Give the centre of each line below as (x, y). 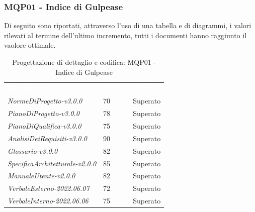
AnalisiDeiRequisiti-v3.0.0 (47, 138)
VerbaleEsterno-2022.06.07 (49, 188)
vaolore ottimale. (30, 45)
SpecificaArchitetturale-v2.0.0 (52, 163)
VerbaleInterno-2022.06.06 (48, 201)
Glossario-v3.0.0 (33, 150)
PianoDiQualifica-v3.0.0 (45, 125)
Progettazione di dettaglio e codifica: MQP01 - (84, 62)
